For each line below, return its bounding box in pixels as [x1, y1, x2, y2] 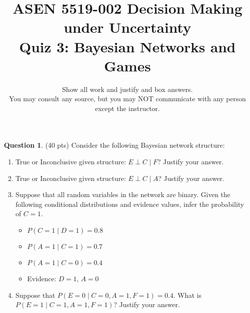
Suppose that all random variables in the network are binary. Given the [15, 189, 230, 200]
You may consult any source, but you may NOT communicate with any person [9, 93, 246, 104]
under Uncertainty [63, 17, 192, 37]
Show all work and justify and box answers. [62, 84, 193, 94]
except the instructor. [95, 103, 160, 113]
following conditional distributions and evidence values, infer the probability [15, 199, 244, 209]
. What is [173, 290, 201, 300]
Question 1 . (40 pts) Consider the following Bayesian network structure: [4, 140, 225, 150]
